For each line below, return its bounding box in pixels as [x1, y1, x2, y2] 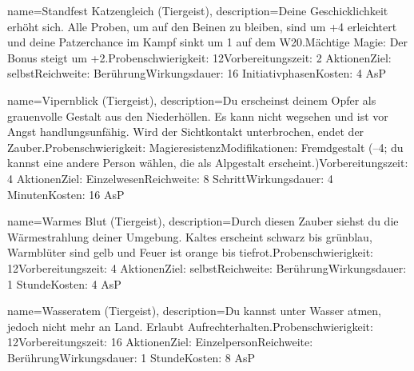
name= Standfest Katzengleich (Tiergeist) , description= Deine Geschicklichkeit [7, 2, 388, 18]
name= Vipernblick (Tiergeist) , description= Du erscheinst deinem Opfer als [7, 91, 376, 108]
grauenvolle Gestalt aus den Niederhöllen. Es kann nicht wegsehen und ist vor [7, 107, 388, 124]
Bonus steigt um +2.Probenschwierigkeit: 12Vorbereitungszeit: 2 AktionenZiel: [7, 49, 392, 66]
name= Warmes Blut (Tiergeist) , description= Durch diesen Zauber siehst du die [7, 213, 399, 229]
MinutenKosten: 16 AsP [7, 185, 125, 202]
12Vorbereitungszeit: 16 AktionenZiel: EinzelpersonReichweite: [7, 333, 313, 350]
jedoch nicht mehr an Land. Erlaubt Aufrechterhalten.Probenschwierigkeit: [7, 317, 373, 334]
